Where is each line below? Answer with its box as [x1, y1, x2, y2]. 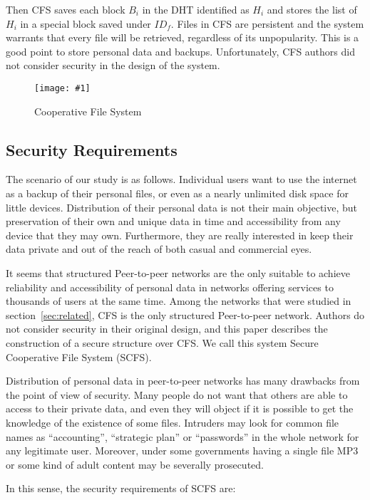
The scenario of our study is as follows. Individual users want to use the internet [6, 172, 357, 187]
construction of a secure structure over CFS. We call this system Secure [6, 335, 319, 350]
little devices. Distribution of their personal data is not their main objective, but [6, 199, 358, 214]
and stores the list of [267, 2, 357, 16]
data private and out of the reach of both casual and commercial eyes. [6, 241, 312, 256]
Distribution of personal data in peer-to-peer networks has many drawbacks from [6, 373, 360, 388]
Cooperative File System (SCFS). [6, 349, 152, 364]
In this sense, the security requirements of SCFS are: [6, 481, 236, 496]
